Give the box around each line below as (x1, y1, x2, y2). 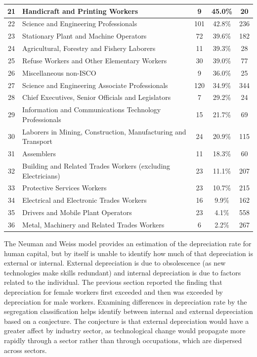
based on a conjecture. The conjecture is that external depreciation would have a (4, 315, 249, 326)
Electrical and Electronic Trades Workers (22, 195, 147, 205)
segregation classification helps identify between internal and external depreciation (4, 306, 253, 316)
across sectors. (4, 345, 47, 355)
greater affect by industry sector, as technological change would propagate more (4, 325, 246, 336)
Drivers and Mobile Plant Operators (22, 207, 132, 218)
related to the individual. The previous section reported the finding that (4, 277, 222, 287)
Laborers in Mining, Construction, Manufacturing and (22, 126, 186, 136)
